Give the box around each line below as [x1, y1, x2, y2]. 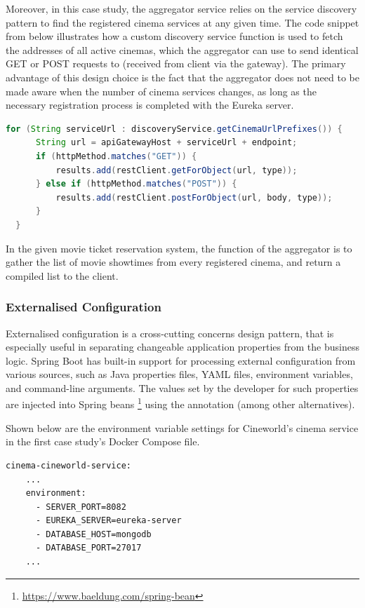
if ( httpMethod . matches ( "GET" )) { [35, 151, 197, 161]
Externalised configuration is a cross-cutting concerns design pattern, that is [6, 325, 334, 340]
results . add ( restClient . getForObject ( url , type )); [55, 165, 298, 175]
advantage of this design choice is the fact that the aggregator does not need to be [6, 69, 359, 84]
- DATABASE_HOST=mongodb [35, 529, 152, 539]
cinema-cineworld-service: [6, 460, 131, 471]
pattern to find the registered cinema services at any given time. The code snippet [6, 15, 359, 29]
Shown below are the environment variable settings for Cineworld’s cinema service [6, 420, 359, 435]
